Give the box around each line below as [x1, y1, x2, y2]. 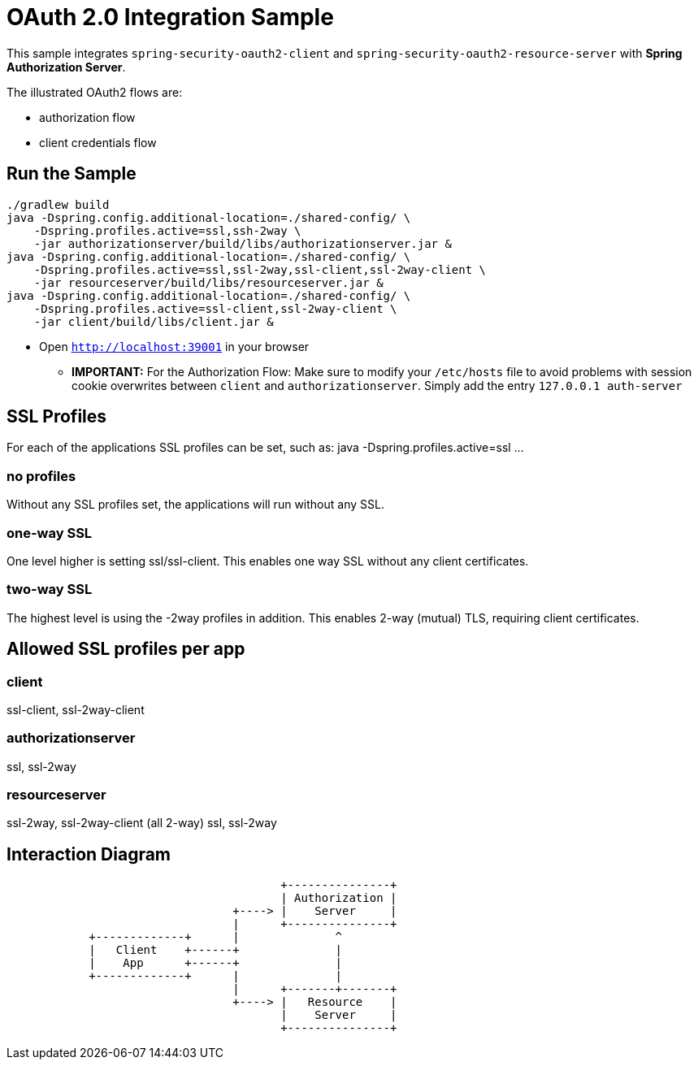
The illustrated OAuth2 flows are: [7, 84, 183, 99]
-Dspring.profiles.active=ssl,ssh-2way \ [33, 223, 301, 237]
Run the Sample [7, 163, 137, 184]
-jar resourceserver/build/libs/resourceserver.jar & [33, 275, 384, 289]
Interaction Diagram [7, 843, 171, 864]
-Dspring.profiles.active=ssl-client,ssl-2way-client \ [33, 301, 397, 315]
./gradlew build [7, 197, 110, 211]
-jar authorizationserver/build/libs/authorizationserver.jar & [33, 236, 452, 250]
